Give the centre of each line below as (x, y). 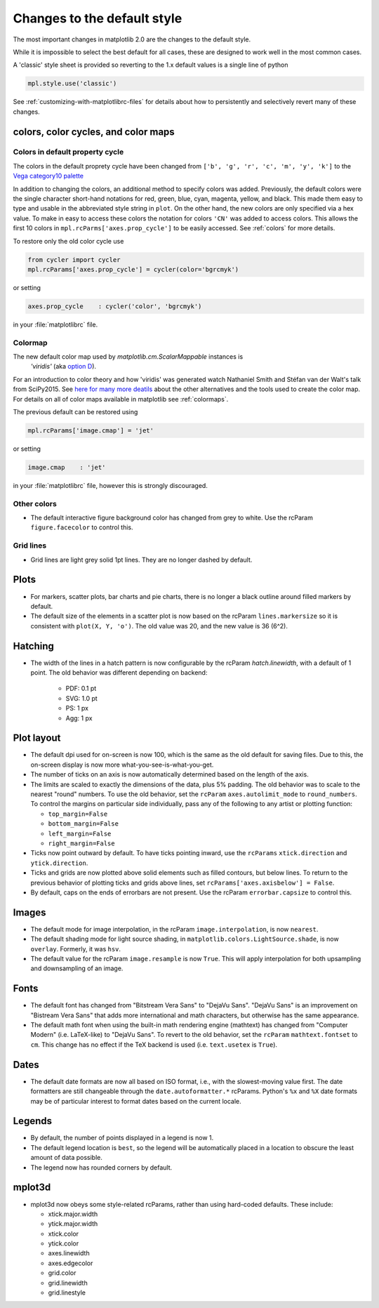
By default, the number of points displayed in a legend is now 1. (122, 1138)
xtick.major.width (73, 1214)
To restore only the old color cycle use (68, 241)
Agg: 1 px (79, 718)
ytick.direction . (59, 863)
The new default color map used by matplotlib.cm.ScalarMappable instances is (128, 357)
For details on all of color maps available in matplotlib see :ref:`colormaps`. (121, 399)
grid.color (62, 1273)
